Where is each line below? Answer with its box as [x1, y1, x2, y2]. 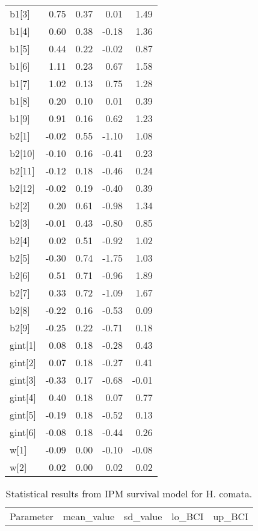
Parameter [10, 509, 54, 523]
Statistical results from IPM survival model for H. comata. [5, 486, 253, 500]
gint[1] [10, 338, 37, 352]
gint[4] [10, 390, 37, 404]
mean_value [63, 509, 115, 523]
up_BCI [213, 509, 248, 523]
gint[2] [10, 355, 37, 369]
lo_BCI [171, 509, 204, 523]
